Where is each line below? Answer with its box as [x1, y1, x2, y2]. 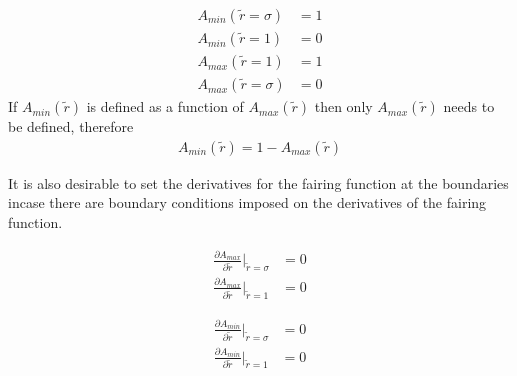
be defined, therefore [8, 116, 134, 137]
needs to [443, 96, 495, 117]
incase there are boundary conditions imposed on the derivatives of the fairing [8, 192, 487, 213]
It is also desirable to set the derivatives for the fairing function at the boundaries [8, 172, 509, 193]
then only [314, 96, 373, 117]
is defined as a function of [86, 96, 244, 117]
